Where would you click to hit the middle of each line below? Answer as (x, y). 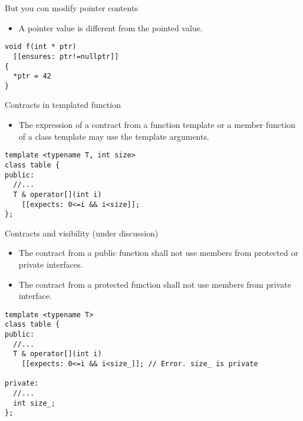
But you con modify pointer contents (71, 8)
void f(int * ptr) (41, 47)
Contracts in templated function (63, 105)
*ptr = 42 (32, 76)
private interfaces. (51, 264)
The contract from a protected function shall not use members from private (155, 284)
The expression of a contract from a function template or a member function (157, 125)
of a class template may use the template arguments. (114, 136)
